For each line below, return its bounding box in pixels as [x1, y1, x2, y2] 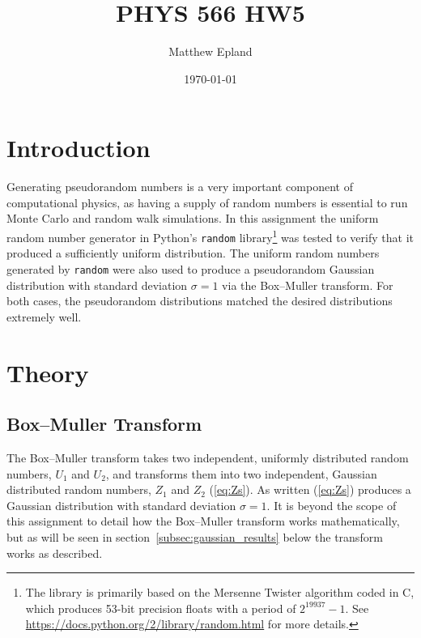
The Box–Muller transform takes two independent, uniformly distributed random [6, 449, 409, 466]
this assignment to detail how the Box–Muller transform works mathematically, [6, 513, 400, 530]
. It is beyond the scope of [266, 496, 397, 513]
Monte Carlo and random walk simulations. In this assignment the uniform [6, 210, 379, 227]
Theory [6, 355, 89, 389]
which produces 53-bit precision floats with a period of [25, 599, 296, 616]
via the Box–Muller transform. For [222, 276, 393, 293]
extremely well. [6, 308, 82, 325]
